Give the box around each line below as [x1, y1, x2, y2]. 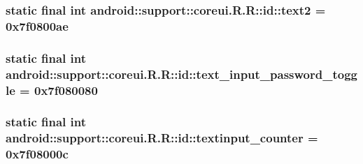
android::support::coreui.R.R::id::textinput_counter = [6, 129, 318, 147]
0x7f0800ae [6, 17, 69, 34]
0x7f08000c [6, 145, 69, 163]
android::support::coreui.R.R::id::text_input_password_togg [6, 65, 357, 82]
